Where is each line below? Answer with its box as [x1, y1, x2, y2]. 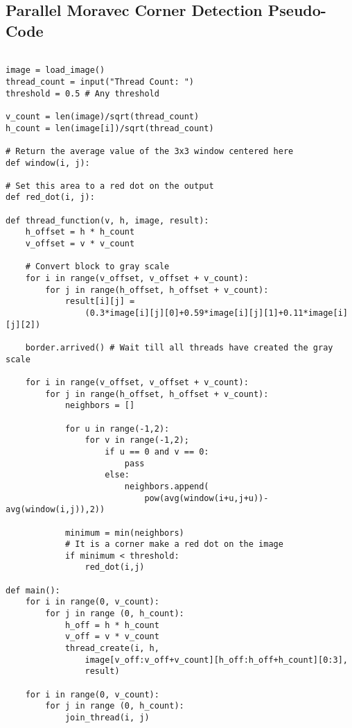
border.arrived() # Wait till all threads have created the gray [25, 343, 333, 353]
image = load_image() [6, 65, 105, 76]
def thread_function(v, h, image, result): [6, 215, 209, 226]
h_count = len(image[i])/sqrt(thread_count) [6, 123, 214, 133]
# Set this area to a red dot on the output [6, 180, 214, 191]
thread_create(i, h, [64, 643, 159, 654]
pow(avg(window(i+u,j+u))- [144, 493, 269, 503]
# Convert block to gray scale [25, 262, 170, 272]
